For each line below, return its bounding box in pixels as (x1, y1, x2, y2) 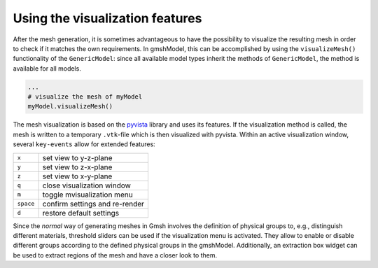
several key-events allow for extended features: (13, 140, 155, 148)
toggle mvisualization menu (42, 190, 133, 199)
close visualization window (42, 181, 131, 190)
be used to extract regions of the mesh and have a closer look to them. (13, 251, 217, 259)
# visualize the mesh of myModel (27, 93, 143, 101)
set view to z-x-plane (42, 162, 113, 171)
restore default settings (42, 208, 120, 218)
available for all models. (13, 64, 82, 73)
